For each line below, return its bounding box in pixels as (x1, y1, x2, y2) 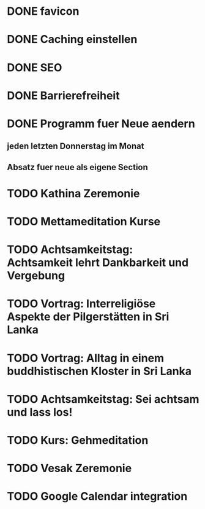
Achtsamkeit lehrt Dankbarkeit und (7, 256, 189, 270)
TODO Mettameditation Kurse (7, 215, 161, 228)
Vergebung (7, 269, 65, 283)
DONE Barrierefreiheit (7, 88, 120, 103)
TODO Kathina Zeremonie (7, 186, 140, 200)
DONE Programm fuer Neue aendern (7, 117, 195, 130)
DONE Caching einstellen (7, 33, 138, 47)
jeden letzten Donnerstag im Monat (7, 141, 144, 152)
